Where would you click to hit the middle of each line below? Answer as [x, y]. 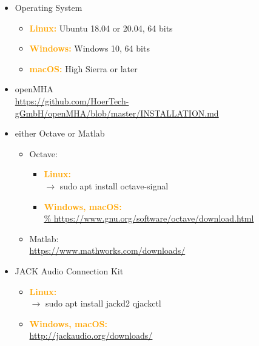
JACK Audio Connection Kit [69, 270]
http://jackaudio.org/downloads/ [91, 335]
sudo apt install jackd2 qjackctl [103, 303]
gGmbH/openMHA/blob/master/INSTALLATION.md [117, 113]
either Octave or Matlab [60, 133]
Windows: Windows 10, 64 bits [89, 48]
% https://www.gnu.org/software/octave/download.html [149, 218]
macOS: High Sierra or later [83, 68]
